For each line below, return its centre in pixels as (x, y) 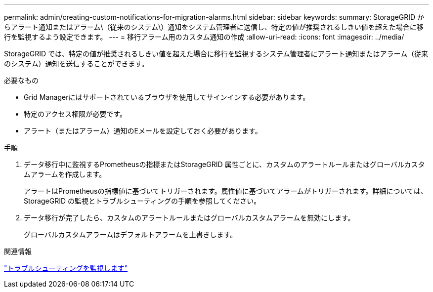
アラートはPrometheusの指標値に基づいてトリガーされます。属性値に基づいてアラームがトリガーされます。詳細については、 (226, 191)
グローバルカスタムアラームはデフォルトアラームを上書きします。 (130, 234)
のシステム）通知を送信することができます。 (76, 63)
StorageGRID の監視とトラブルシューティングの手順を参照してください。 (142, 201)
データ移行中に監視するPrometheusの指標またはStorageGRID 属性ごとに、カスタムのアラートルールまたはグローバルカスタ (224, 164)
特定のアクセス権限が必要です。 (75, 114)
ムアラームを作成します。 (65, 174)
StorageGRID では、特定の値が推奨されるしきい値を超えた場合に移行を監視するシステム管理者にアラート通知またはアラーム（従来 (216, 54)
